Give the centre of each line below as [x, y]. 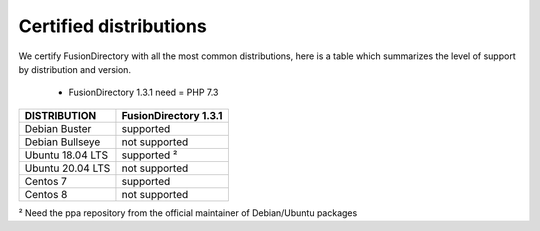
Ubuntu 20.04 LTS [67, 168]
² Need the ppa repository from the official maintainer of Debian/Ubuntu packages [188, 212]
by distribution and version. [75, 69]
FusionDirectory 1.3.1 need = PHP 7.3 [143, 92]
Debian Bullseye [62, 142]
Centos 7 [45, 181]
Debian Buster [58, 128]
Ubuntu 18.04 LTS [66, 155]
